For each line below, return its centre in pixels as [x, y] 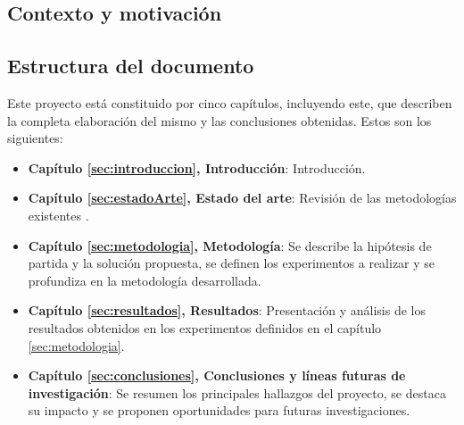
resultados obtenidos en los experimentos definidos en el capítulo [205, 327]
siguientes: [35, 138]
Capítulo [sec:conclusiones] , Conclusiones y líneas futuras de [217, 375]
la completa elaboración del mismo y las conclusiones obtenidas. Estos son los [220, 120]
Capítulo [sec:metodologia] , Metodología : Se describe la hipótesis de [230, 245]
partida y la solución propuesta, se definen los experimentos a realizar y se [232, 263]
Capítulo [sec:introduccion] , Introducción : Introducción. [197, 167]
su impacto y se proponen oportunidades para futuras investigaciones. [219, 410]
